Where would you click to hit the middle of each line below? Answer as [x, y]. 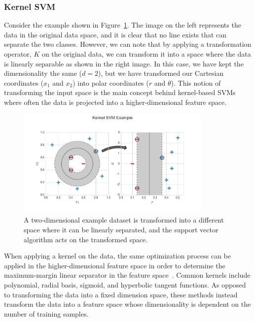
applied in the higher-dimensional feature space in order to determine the [115, 265]
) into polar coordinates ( [111, 82]
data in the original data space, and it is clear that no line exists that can [115, 34]
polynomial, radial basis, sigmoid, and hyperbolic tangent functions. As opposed [125, 284]
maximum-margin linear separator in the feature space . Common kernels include [127, 275]
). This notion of [196, 82]
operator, [18, 54]
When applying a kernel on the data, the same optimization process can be [117, 256]
